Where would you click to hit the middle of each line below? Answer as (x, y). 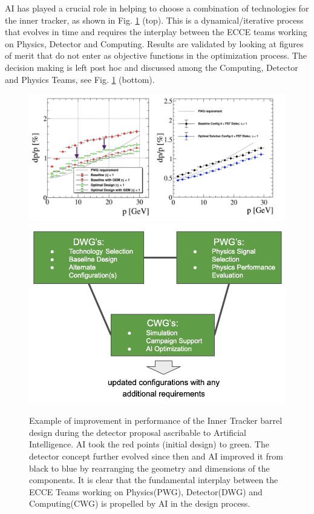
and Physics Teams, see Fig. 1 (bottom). (80, 79)
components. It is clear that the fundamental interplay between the (154, 480)
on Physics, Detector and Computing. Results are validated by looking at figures (154, 43)
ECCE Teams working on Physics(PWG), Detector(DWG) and (146, 491)
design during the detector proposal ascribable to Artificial (138, 432)
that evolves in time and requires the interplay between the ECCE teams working (156, 32)
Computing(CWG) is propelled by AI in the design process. (140, 503)
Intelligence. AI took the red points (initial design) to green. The (149, 444)
